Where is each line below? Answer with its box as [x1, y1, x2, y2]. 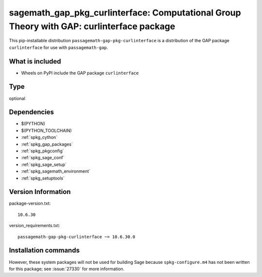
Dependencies [9, 108, 54, 116]
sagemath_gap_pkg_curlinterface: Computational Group [9, 7, 241, 18]
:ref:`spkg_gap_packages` [21, 141, 73, 147]
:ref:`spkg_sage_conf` [21, 155, 65, 161]
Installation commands [9, 246, 80, 255]
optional [9, 95, 25, 101]
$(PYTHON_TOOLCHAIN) [21, 128, 72, 133]
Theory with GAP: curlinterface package [9, 21, 176, 32]
